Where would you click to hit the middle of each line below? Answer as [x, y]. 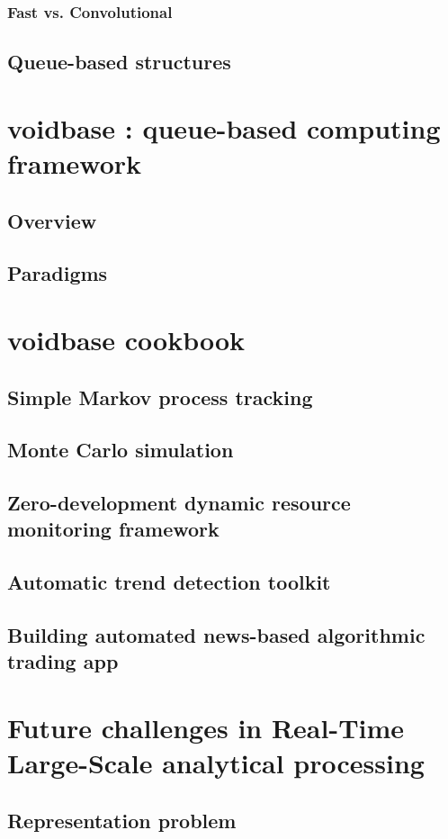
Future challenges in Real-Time [206, 727]
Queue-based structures [119, 62]
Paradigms [58, 273]
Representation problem [122, 820]
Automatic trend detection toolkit [169, 582]
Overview [52, 220]
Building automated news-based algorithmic [216, 635]
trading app [63, 661]
